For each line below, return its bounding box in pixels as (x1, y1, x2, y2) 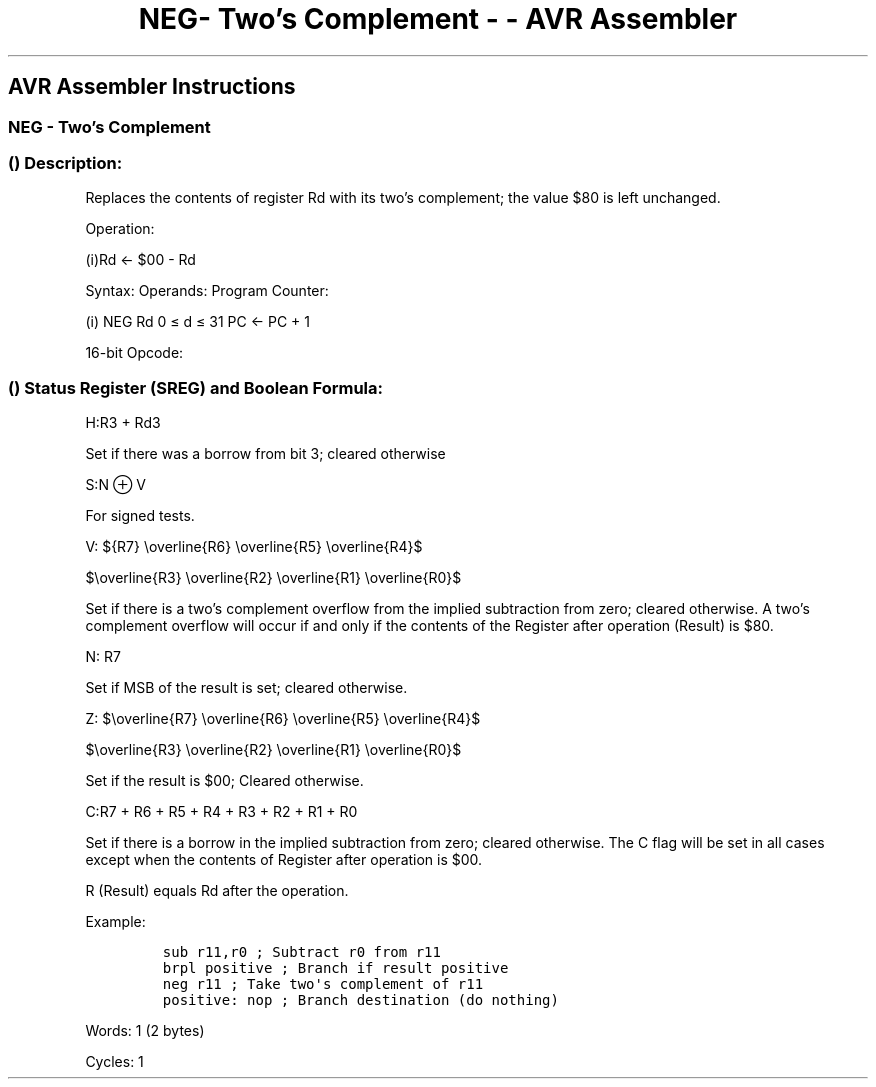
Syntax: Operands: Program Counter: (85, 282, 329, 300)
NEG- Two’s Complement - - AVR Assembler (138, 2, 738, 36)
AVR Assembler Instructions (8, 74, 296, 100)
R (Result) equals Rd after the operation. (85, 882, 349, 900)
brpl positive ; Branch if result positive (162, 960, 509, 977)
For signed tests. (85, 507, 195, 525)
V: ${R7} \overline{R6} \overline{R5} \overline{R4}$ (85, 538, 423, 556)
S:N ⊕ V (85, 476, 146, 494)
